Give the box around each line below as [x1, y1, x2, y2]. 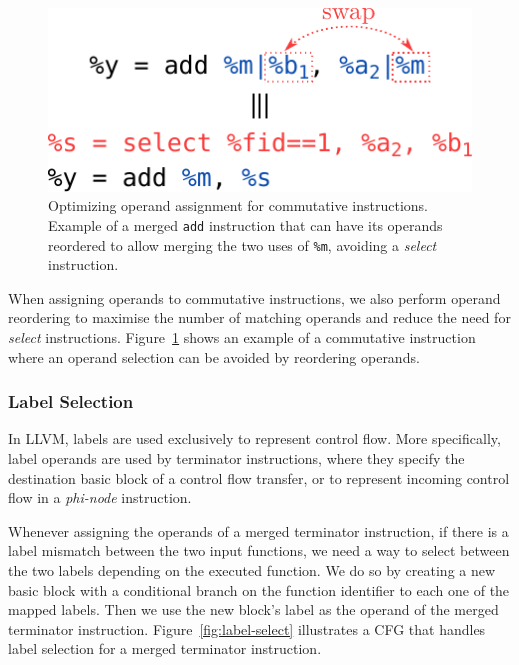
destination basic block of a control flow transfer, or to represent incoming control [8, 467, 510, 488]
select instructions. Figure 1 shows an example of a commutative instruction [8, 326, 476, 347]
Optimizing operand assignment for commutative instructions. [48, 195, 429, 216]
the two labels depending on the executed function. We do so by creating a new [8, 559, 496, 580]
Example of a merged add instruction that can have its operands [48, 214, 443, 235]
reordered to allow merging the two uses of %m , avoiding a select [48, 234, 437, 255]
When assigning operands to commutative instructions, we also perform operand [8, 287, 501, 308]
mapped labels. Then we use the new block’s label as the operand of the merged [8, 599, 499, 620]
